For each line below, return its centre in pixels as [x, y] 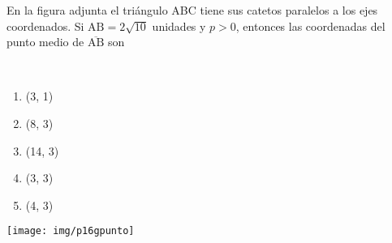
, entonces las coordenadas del [310, 26]
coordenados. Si [45, 26]
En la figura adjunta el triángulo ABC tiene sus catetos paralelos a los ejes [192, 10]
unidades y [179, 26]
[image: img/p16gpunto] [71, 231]
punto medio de [45, 42]
